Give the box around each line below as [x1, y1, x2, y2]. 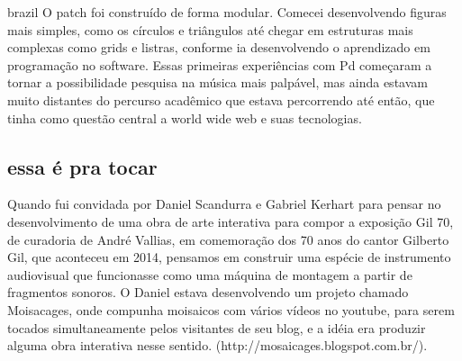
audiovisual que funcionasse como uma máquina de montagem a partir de [7, 265, 412, 284]
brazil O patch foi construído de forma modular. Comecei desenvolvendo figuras [7, 3, 447, 21]
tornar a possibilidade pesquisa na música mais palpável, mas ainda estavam [7, 73, 428, 92]
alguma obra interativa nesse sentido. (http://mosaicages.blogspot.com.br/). [7, 336, 428, 355]
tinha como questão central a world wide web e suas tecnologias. [7, 108, 362, 127]
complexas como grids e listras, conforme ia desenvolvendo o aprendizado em [7, 38, 430, 57]
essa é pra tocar [7, 152, 158, 180]
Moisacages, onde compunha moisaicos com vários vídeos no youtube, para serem [7, 300, 455, 319]
